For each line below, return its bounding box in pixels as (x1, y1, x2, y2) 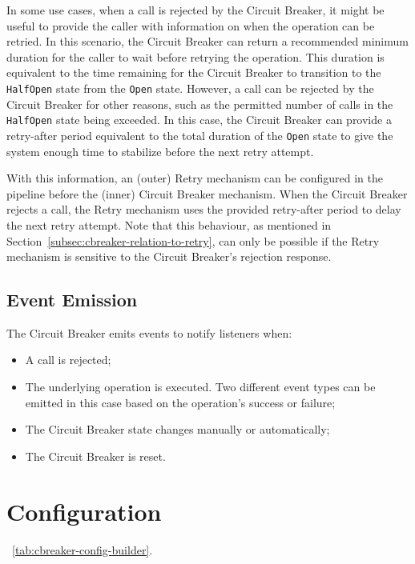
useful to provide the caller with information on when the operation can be (6, 17, 375, 34)
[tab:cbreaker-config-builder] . (12, 541, 153, 558)
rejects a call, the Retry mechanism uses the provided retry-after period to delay (6, 201, 401, 218)
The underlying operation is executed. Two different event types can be (25, 378, 376, 395)
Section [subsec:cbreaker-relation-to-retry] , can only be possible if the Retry (6, 232, 380, 249)
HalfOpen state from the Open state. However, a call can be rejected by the (6, 79, 374, 96)
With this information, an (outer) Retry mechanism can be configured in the (6, 170, 383, 186)
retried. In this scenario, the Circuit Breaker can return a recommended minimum (6, 33, 409, 50)
